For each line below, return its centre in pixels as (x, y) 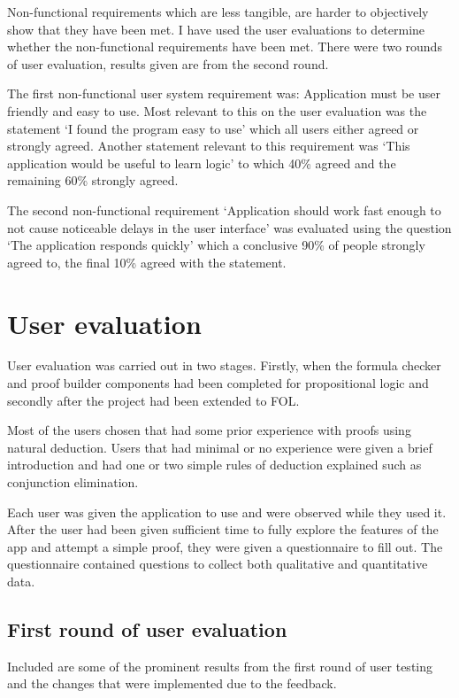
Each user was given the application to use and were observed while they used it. (227, 512)
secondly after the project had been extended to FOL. (153, 400)
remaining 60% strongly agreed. (93, 180)
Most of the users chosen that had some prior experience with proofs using (209, 430)
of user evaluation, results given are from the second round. (168, 63)
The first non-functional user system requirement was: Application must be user (224, 93)
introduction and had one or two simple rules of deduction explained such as (214, 465)
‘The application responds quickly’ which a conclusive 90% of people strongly (216, 245)
